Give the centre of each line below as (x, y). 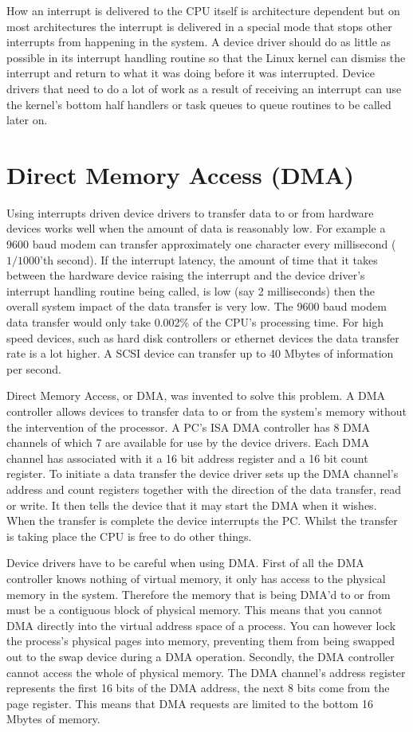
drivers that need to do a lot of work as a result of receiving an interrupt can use (204, 88)
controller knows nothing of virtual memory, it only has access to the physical (196, 578)
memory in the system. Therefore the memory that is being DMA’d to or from (199, 594)
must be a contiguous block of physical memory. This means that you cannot (195, 610)
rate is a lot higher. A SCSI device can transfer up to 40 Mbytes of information (200, 353)
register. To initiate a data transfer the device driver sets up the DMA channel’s (203, 474)
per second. (34, 368)
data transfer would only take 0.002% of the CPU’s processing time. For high (195, 322)
